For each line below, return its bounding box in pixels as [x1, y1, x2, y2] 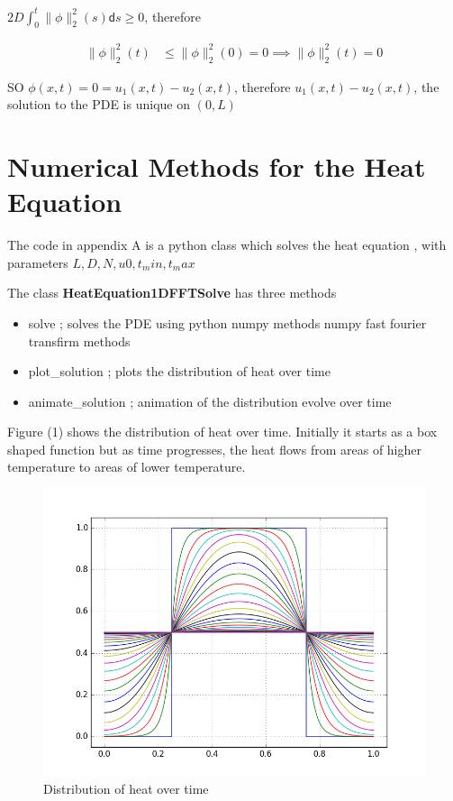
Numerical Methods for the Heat [7, 148, 426, 184]
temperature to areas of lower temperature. [7, 457, 246, 476]
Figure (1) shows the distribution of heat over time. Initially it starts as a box [7, 422, 438, 441]
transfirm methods [28, 331, 131, 350]
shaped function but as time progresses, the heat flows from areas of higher [7, 439, 421, 458]
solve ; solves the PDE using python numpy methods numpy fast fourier [28, 313, 427, 332]
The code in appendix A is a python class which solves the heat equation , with [7, 235, 447, 254]
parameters [7, 253, 68, 272]
